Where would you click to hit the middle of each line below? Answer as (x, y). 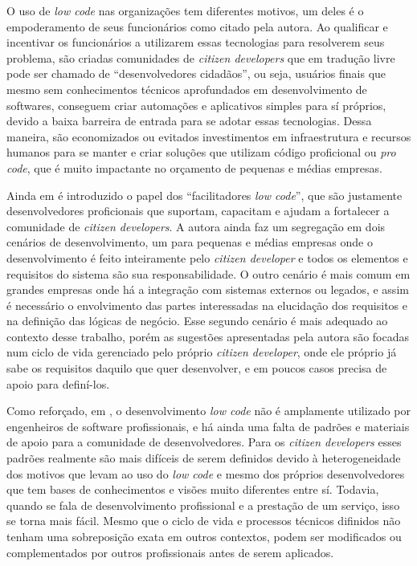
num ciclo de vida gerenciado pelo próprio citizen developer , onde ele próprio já (202, 352)
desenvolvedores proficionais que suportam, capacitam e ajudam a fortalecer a (198, 211)
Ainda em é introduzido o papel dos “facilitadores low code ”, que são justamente (204, 195)
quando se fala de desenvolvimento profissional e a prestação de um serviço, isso (203, 505)
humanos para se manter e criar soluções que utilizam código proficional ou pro (201, 152)
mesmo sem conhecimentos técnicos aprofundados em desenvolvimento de (187, 89)
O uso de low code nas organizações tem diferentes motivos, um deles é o (185, 10)
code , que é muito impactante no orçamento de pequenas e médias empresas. (194, 167)
